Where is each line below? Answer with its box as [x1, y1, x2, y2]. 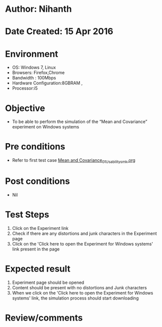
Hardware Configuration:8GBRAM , [12, 80, 83, 86]
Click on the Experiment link [12, 225, 69, 231]
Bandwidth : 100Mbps [12, 75, 56, 81]
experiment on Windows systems [12, 124, 80, 130]
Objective [5, 102, 45, 114]
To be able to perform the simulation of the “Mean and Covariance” [12, 119, 147, 125]
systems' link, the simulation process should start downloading [12, 295, 139, 301]
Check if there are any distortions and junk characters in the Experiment [12, 230, 157, 236]
